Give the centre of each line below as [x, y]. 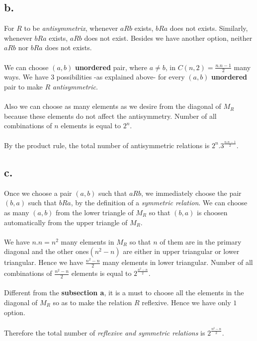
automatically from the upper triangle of [66, 222]
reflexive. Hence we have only [186, 302]
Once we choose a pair [38, 193]
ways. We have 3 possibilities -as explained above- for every [94, 77]
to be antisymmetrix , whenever [71, 28]
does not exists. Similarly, [209, 28]
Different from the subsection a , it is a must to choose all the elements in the [124, 293]
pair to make [23, 86]
